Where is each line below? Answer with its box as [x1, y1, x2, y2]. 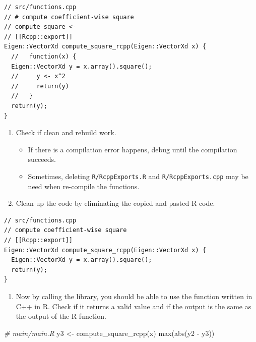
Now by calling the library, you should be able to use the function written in [16, 291, 252, 301]
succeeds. [28, 154, 56, 164]
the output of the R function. [16, 311, 106, 321]
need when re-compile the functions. [28, 181, 140, 191]
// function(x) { [11, 52, 77, 60]
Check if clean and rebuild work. [16, 127, 116, 138]
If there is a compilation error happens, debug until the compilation [28, 144, 237, 154]
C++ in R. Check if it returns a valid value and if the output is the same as [16, 301, 251, 311]
